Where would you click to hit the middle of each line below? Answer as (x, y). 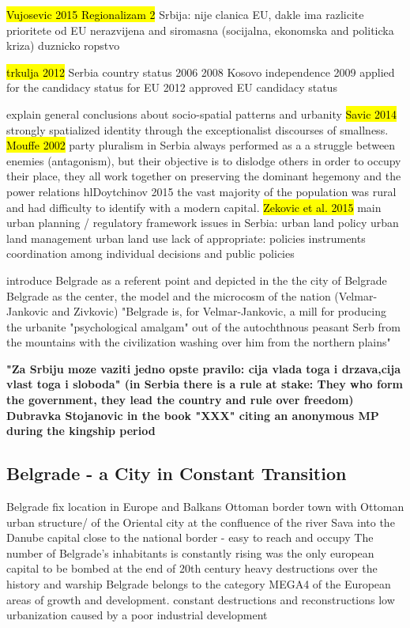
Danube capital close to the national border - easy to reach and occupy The (190, 537)
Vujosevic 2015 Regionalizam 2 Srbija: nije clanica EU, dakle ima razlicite (185, 14)
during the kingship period (81, 431)
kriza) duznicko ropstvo (63, 45)
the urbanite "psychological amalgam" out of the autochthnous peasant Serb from (203, 326)
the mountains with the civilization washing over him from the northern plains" (199, 342)
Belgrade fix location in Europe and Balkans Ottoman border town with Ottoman (205, 507)
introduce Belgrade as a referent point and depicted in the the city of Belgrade (197, 280)
